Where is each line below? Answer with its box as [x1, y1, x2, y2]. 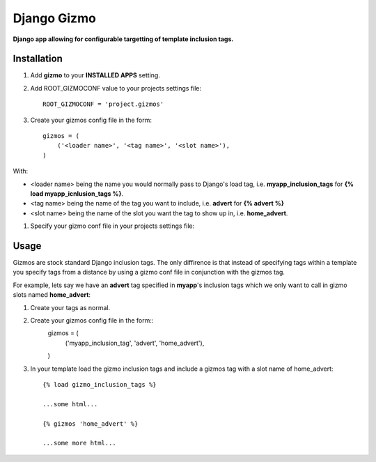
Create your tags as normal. [30, 303, 111, 311]
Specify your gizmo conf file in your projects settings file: [30, 222, 195, 230]
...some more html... [42, 439, 116, 447]
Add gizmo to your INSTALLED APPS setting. [30, 71, 160, 79]
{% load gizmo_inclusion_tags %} [42, 380, 157, 388]
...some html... [42, 400, 98, 408]
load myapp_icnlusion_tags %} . [30, 189, 124, 198]
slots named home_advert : [13, 291, 91, 299]
